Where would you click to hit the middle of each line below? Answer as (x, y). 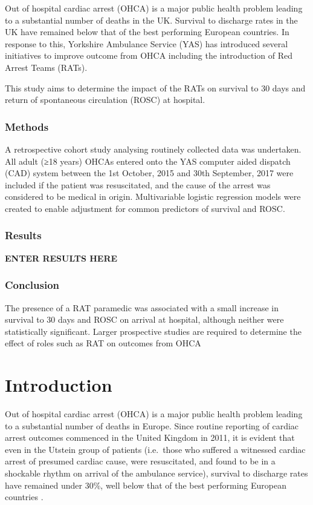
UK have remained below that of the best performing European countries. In (147, 32)
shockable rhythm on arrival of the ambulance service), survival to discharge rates (156, 473)
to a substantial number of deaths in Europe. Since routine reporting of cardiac (152, 425)
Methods (27, 126)
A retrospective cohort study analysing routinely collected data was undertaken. (153, 149)
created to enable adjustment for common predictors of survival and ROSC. (145, 208)
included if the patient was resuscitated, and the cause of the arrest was (138, 184)
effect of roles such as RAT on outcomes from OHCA (103, 343)
